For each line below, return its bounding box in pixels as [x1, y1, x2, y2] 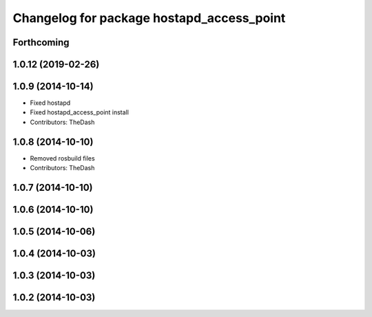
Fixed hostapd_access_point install [30, 108, 129, 116]
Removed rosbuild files [30, 154, 96, 162]
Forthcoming [12, 37, 70, 48]
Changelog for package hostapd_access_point [12, 10, 286, 25]
